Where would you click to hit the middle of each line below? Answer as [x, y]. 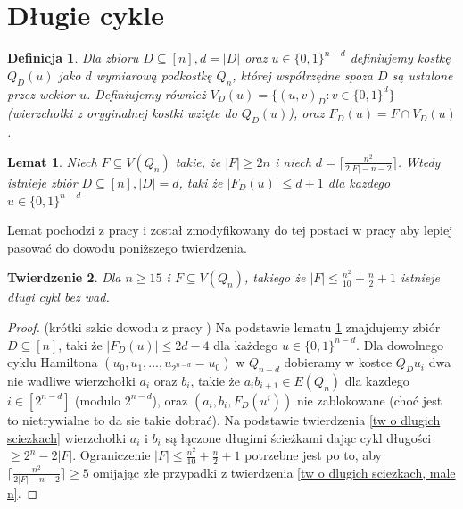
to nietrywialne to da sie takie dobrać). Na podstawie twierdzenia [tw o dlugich [224, 419]
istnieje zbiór [42, 183]
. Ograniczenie [112, 455]
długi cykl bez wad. [58, 297]
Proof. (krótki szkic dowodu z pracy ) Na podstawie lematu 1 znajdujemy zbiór [224, 326]
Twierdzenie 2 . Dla [64, 277]
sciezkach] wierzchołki [67, 437]
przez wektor [41, 93]
